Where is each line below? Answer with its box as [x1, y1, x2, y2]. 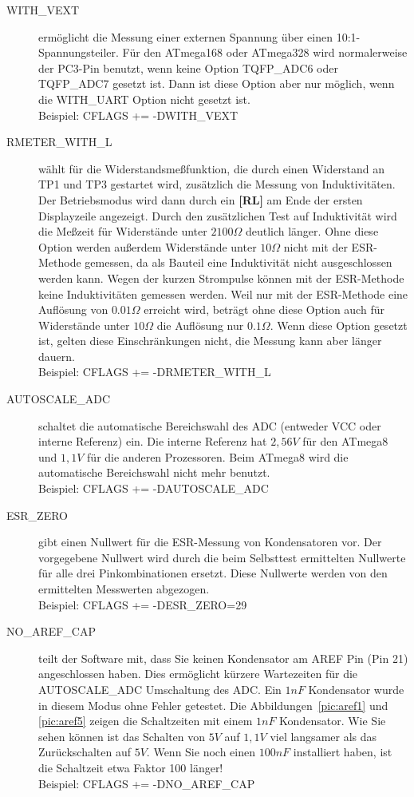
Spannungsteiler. [38, 44, 119, 61]
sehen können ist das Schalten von [38, 728, 206, 744]
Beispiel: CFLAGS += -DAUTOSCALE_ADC [38, 480, 269, 497]
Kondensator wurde [308, 680, 404, 697]
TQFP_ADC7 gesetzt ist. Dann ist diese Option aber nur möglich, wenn [38, 75, 395, 92]
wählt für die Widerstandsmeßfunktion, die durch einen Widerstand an [38, 160, 385, 176]
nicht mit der [283, 238, 348, 255]
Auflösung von [38, 301, 108, 318]
